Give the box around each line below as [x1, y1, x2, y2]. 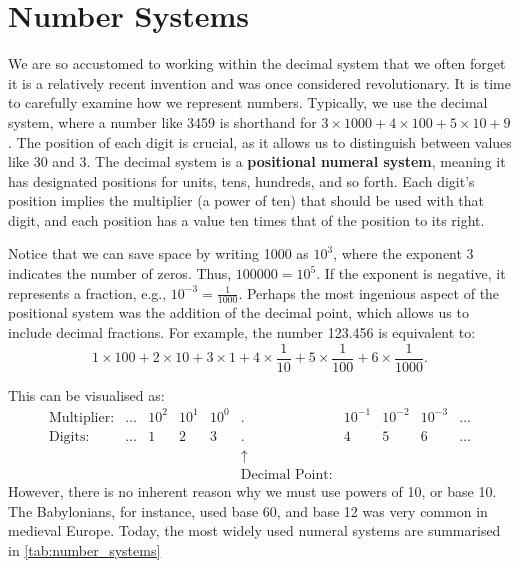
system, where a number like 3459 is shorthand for [8, 111, 317, 132]
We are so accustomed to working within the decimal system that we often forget [8, 53, 506, 74]
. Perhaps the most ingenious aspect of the [238, 282, 500, 303]
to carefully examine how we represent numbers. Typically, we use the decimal [8, 92, 488, 113]
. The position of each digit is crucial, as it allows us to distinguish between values [8, 131, 512, 152]
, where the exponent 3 [333, 243, 474, 264]
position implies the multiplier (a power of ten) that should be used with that [8, 190, 485, 211]
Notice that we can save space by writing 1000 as [8, 243, 309, 264]
